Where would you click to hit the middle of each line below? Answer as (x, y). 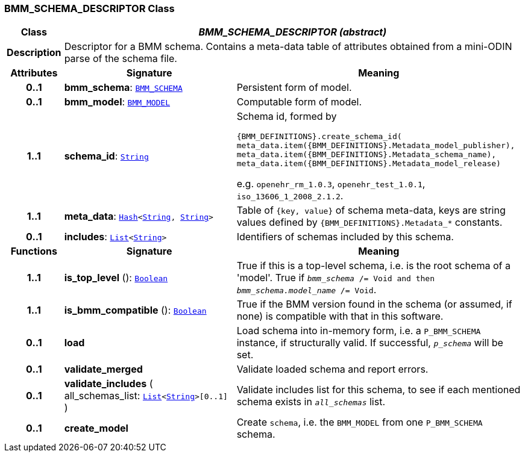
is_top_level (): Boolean (116, 278)
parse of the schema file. (121, 59)
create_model (96, 428)
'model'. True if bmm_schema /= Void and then (336, 278)
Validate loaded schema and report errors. (332, 369)
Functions (34, 251)
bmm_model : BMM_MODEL (117, 102)
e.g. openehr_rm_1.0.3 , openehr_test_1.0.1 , (331, 184)
